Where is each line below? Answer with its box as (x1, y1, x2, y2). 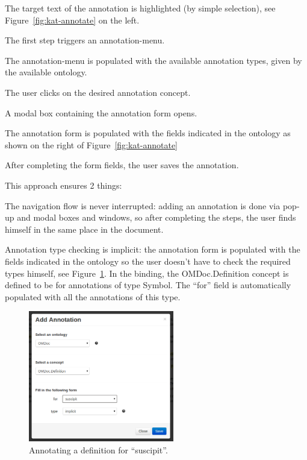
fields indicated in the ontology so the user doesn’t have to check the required (5, 254, 291, 267)
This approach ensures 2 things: (5, 178, 122, 191)
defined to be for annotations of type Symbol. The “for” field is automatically (5, 279, 291, 291)
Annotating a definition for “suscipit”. (29, 443, 168, 456)
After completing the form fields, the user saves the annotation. (5, 159, 239, 171)
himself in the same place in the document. (5, 222, 164, 235)
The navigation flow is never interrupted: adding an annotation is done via (5, 199, 281, 212)
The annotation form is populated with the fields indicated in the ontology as (5, 127, 291, 139)
